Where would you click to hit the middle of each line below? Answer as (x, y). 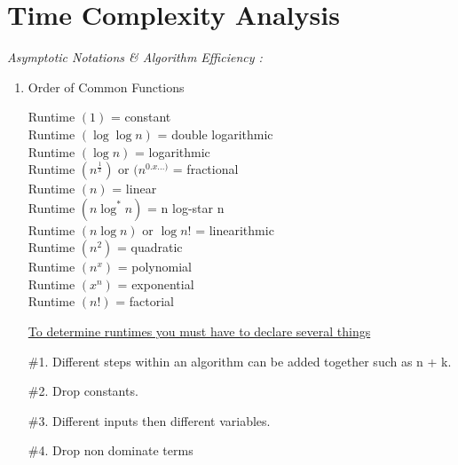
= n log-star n (186, 207)
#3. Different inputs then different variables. (149, 420)
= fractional (205, 169)
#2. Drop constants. (83, 391)
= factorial (145, 301)
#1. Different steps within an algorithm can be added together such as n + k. (240, 361)
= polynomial (154, 267)
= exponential (156, 284)
